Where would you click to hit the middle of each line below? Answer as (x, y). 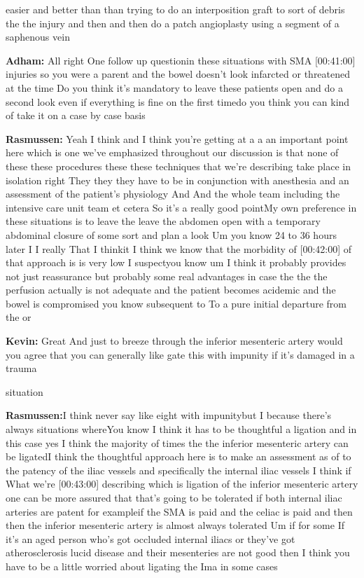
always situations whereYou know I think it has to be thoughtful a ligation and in (181, 429)
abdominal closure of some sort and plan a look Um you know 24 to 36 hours (171, 234)
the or (19, 317)
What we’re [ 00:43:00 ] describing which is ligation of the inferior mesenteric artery (182, 484)
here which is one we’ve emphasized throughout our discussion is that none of (172, 152)
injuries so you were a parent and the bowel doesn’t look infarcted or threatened (178, 74)
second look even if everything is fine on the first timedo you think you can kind (178, 101)
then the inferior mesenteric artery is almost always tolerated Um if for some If (175, 525)
